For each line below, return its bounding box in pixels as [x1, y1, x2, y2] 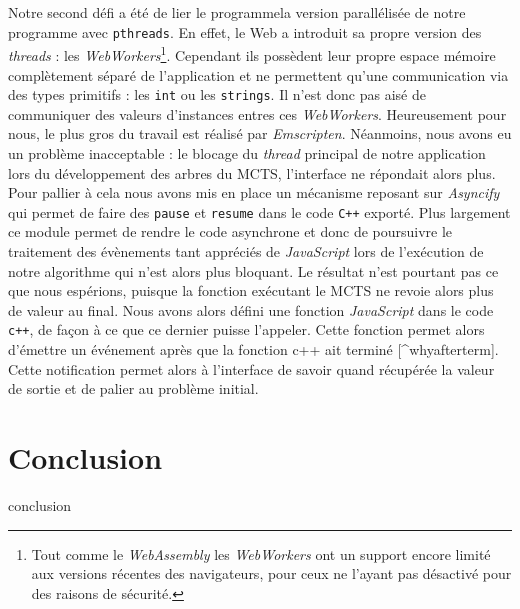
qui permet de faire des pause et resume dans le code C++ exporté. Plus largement [8, 201, 511, 222]
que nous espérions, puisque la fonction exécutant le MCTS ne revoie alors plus [8, 280, 494, 301]
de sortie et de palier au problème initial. [8, 378, 259, 399]
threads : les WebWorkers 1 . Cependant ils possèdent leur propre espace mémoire [8, 42, 496, 65]
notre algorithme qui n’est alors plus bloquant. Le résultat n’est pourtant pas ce [8, 260, 499, 281]
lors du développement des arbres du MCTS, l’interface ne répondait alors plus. [8, 162, 496, 183]
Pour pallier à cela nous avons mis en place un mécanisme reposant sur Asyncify [8, 182, 500, 203]
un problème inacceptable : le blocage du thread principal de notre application [8, 142, 486, 163]
